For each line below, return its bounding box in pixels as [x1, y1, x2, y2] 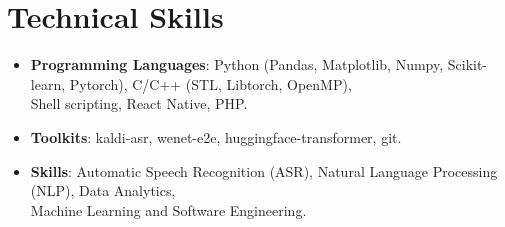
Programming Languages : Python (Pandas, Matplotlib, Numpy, [30, 54, 444, 75]
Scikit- [447, 54, 488, 75]
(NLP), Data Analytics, [30, 180, 176, 201]
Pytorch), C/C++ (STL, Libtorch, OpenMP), [69, 73, 352, 94]
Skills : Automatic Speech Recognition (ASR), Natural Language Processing [30, 160, 498, 181]
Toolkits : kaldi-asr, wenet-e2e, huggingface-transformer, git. [30, 126, 402, 147]
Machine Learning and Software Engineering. [30, 199, 307, 220]
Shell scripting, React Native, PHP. [30, 93, 248, 114]
